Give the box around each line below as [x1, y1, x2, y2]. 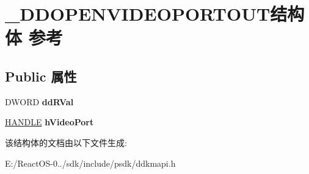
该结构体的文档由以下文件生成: [5, 136, 127, 148]
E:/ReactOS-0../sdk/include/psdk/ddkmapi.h [5, 156, 176, 169]
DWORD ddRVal [5, 95, 74, 108]
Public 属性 [5, 66, 77, 85]
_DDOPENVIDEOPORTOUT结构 [5, 1, 305, 26]
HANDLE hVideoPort [5, 116, 94, 128]
